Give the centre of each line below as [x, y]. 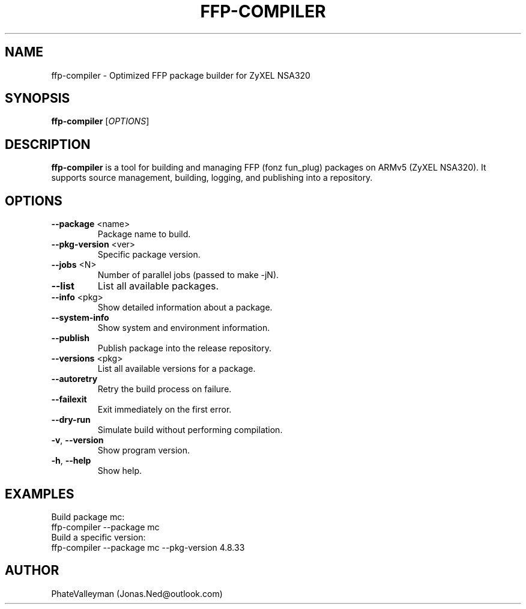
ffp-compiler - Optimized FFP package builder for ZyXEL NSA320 [181, 75]
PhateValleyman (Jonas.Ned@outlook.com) [137, 593]
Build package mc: [88, 517]
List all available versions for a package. [177, 369]
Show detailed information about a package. [185, 308]
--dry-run [71, 420]
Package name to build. [144, 234]
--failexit [69, 399]
